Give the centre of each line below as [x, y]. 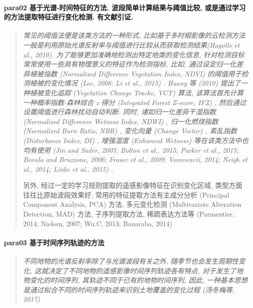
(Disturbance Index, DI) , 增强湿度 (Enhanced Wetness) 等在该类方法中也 [136, 140]
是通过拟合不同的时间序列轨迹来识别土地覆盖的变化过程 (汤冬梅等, [129, 289]
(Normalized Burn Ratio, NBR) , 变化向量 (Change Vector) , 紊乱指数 [130, 131]
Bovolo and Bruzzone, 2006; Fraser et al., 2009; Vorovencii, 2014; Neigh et [135, 159]
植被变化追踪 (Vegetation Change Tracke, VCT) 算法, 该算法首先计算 [137, 92]
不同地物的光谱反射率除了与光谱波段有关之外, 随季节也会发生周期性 [131, 261]
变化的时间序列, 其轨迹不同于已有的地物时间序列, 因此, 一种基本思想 [139, 280]
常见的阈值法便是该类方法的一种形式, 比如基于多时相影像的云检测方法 [134, 35]
